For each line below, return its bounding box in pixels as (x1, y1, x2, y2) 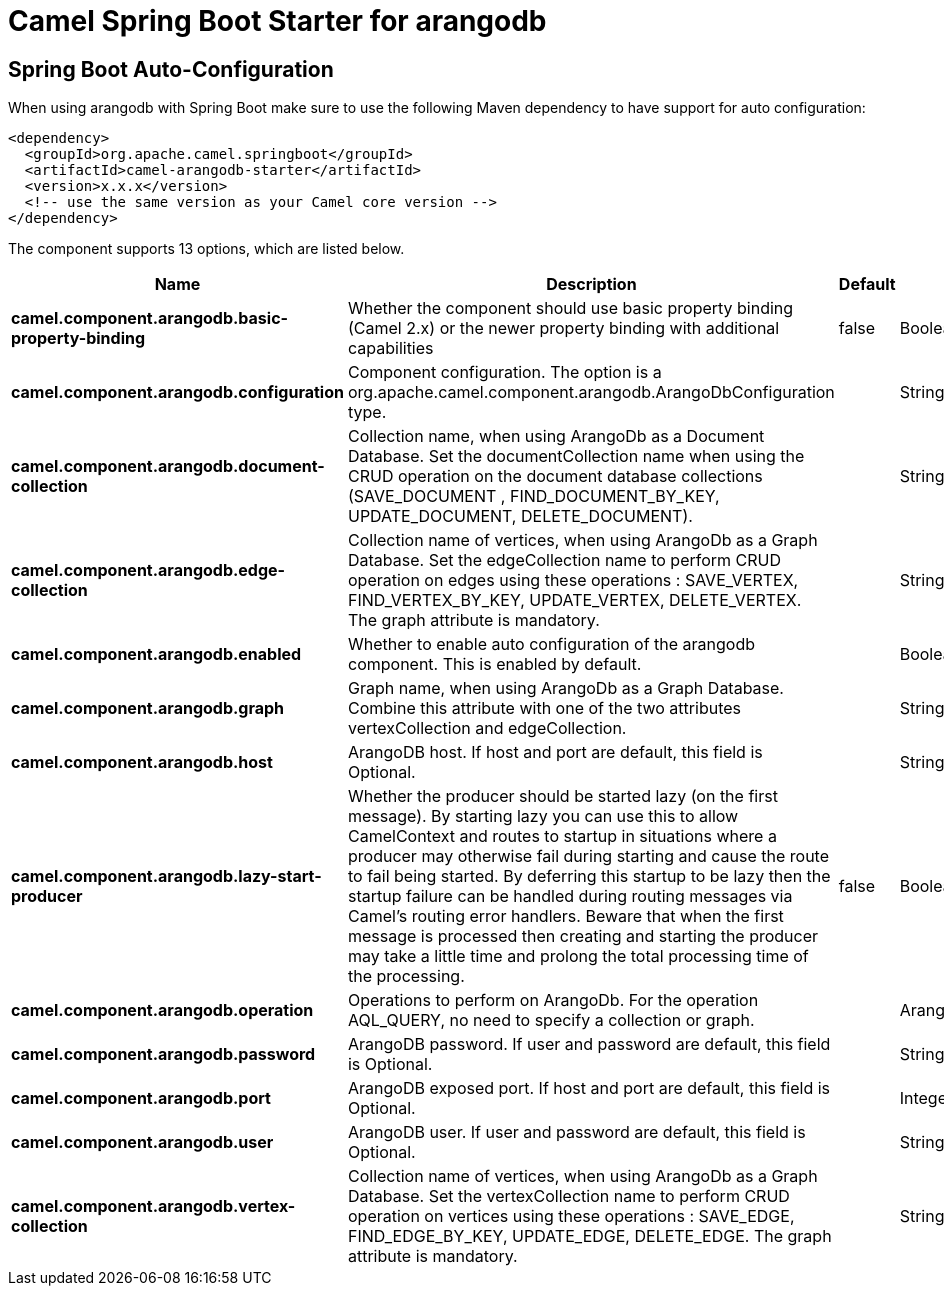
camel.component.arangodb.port (11, 1088, 271, 1109)
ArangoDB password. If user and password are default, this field (347, 1034, 831, 1055)
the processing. (347, 966, 465, 987)
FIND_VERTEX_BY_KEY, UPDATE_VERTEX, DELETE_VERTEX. (347, 590, 802, 611)
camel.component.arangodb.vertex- (11, 1196, 296, 1217)
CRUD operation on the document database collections (347, 466, 763, 487)
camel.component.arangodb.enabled (11, 644, 302, 665)
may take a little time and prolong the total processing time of (347, 946, 809, 967)
